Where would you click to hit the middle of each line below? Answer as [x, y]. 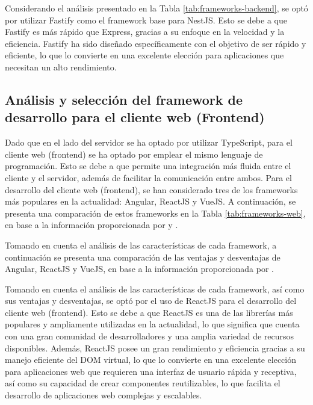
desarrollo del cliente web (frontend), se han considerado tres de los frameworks [151, 189]
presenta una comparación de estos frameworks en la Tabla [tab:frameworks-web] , [155, 213]
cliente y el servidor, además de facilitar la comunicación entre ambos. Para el [148, 177]
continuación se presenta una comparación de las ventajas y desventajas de [143, 257]
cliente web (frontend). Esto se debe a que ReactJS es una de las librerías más [149, 312]
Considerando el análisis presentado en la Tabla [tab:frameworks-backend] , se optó [156, 8]
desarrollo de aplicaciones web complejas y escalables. [104, 395]
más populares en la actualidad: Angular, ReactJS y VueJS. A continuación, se [150, 201]
